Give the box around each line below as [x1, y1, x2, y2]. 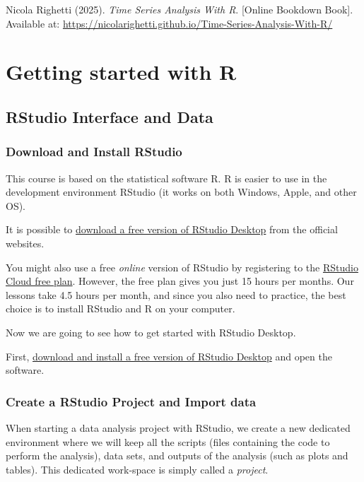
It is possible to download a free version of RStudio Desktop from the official [6, 222, 338, 237]
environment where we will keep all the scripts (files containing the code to [6, 434, 330, 449]
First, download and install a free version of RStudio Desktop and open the [6, 348, 332, 363]
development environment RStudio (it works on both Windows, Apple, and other [6, 184, 357, 199]
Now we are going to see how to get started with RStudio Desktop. [6, 324, 296, 339]
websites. [6, 235, 45, 250]
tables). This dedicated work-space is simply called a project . [6, 462, 269, 476]
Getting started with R [6, 57, 237, 86]
